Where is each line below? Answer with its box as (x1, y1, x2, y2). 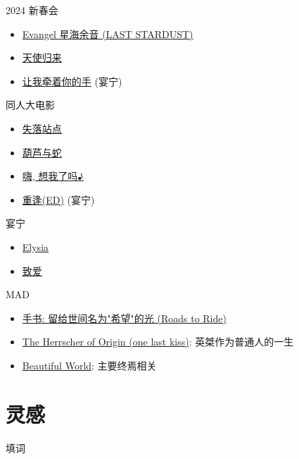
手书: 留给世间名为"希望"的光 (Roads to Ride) (22, 310, 227, 325)
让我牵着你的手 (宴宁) (22, 73, 122, 88)
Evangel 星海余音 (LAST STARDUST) (22, 26, 193, 41)
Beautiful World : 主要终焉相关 (22, 357, 157, 372)
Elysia (22, 239, 49, 254)
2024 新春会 (6, 3, 58, 17)
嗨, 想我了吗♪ (22, 169, 84, 183)
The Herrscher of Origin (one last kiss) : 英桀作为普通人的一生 (22, 334, 294, 349)
